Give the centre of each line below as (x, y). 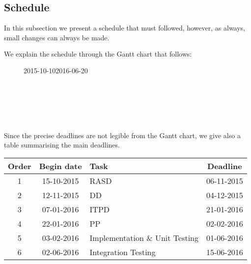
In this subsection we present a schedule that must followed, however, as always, (125, 28)
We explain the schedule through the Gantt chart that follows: (98, 54)
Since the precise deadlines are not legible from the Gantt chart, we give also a (122, 135)
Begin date (60, 166)
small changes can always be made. (57, 37)
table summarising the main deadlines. (62, 145)
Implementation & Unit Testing (144, 237)
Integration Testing (123, 252)
